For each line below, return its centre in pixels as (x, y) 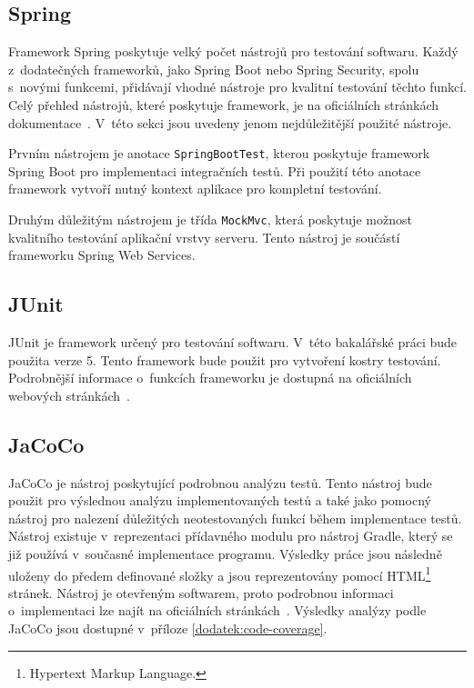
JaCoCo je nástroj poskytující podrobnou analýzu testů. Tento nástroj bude (220, 482)
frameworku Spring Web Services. (102, 255)
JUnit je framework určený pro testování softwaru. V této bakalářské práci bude (233, 342)
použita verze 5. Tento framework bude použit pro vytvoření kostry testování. (225, 359)
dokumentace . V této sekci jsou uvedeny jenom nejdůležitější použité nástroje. (230, 122)
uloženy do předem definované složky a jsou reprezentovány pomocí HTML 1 (220, 573)
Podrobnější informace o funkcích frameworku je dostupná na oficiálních (210, 378)
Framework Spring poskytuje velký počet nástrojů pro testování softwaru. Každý (233, 51)
